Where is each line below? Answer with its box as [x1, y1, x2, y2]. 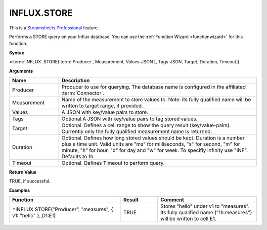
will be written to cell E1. [160, 215, 217, 222]
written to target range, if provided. [61, 102, 143, 109]
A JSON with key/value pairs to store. [61, 109, 148, 116]
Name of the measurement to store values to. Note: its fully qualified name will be [61, 96, 251, 103]
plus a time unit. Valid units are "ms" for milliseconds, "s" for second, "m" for [61, 140, 240, 147]
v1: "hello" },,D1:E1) [12, 212, 56, 219]
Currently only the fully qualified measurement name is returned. [61, 128, 212, 135]
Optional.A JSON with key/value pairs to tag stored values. [61, 115, 198, 122]
